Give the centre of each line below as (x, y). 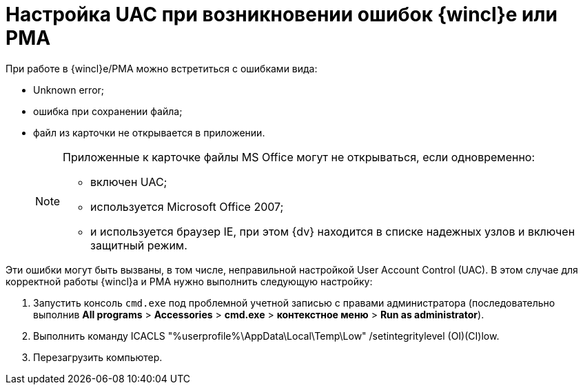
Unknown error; (69, 90)
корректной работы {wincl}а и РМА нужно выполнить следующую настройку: (189, 281)
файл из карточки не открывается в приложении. (149, 132)
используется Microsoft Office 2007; (187, 206)
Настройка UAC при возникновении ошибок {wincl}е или (282, 14)
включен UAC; (129, 182)
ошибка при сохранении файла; (108, 111)
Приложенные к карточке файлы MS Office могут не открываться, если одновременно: (299, 157)
